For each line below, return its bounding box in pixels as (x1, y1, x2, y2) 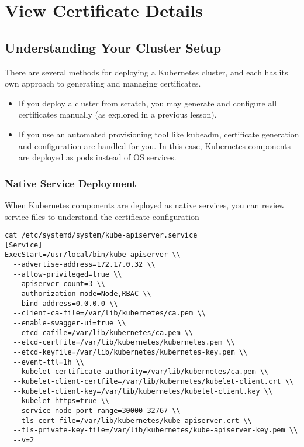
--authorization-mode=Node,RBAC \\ (13, 290, 151, 298)
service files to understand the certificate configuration (5, 210, 199, 222)
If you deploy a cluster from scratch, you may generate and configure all (18, 97, 277, 109)
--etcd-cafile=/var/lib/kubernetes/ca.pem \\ (13, 328, 194, 337)
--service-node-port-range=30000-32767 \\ (13, 406, 181, 415)
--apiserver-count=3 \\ (13, 280, 105, 288)
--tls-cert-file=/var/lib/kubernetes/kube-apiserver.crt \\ (13, 416, 252, 425)
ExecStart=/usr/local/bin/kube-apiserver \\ (5, 250, 181, 259)
